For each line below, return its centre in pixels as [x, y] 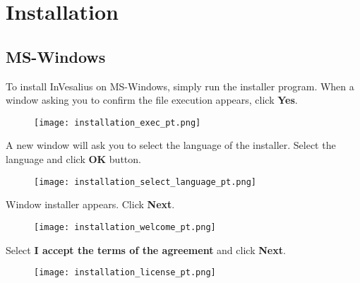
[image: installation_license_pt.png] [125, 273]
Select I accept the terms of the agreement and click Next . [146, 249]
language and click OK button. [73, 159]
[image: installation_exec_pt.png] [118, 122]
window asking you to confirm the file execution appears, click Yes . [152, 100]
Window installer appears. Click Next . [90, 204]
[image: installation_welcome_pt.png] [125, 227]
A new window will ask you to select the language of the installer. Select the [171, 145]
